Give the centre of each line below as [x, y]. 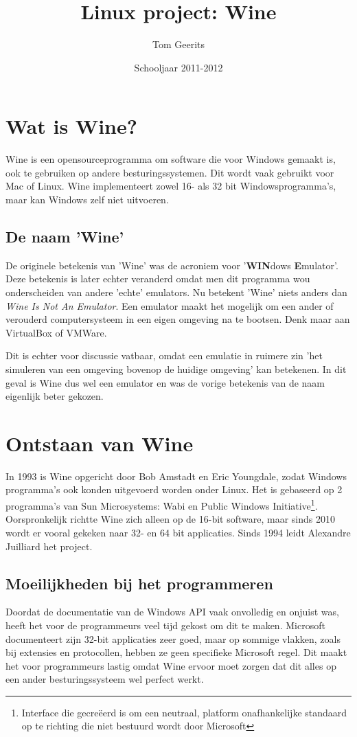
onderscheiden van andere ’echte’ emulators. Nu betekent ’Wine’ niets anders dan [176, 292]
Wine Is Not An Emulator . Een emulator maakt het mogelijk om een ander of [170, 305]
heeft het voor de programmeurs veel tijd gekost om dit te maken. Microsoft [165, 625]
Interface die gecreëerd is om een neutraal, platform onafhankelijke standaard [184, 712]
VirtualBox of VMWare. [56, 332]
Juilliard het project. [49, 546]
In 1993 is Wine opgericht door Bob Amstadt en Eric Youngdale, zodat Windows [176, 476]
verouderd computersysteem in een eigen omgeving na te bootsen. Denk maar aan [178, 319]
